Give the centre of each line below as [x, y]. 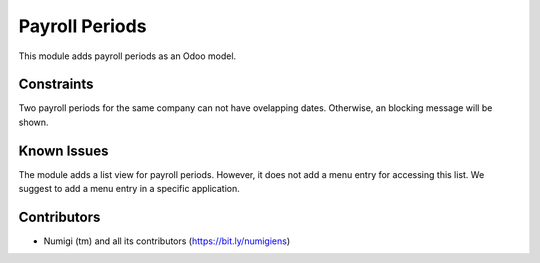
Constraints [56, 84]
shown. [33, 122]
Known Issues [63, 150]
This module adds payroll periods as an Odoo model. [127, 56]
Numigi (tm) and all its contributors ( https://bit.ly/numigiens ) [167, 241]
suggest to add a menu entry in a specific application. [129, 189]
